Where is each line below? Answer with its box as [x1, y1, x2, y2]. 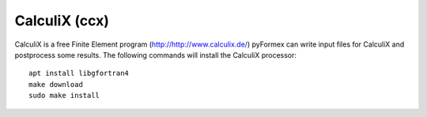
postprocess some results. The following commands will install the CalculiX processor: [14, 50, 297, 59]
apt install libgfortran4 [28, 69, 130, 78]
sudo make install [28, 91, 100, 100]
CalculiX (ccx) [14, 12, 110, 29]
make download [28, 80, 83, 89]
